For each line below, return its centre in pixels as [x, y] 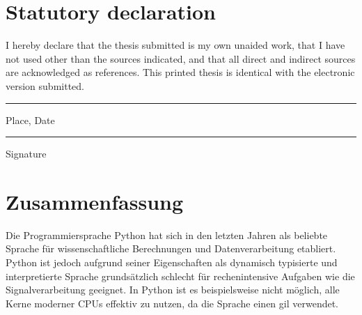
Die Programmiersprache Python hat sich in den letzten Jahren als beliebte [167, 235]
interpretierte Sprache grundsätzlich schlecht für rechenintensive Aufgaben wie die [180, 276]
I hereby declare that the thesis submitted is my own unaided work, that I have [175, 45]
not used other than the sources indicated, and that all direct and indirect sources [181, 58]
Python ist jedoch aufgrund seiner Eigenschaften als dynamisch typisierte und [172, 262]
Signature [26, 154]
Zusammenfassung [95, 201]
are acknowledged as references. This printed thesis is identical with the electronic [180, 72]
